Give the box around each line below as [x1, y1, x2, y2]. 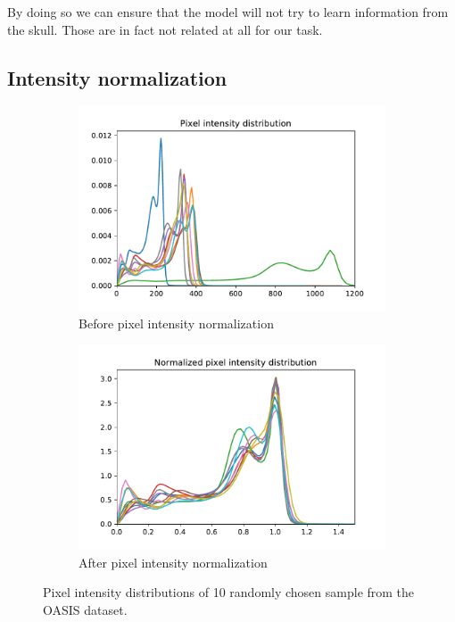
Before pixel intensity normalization [79, 314, 274, 333]
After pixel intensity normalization [79, 552, 268, 571]
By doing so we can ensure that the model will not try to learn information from [7, 3, 449, 21]
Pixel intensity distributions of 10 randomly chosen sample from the [43, 583, 415, 601]
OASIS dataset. [43, 601, 128, 619]
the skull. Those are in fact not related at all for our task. [7, 20, 323, 38]
